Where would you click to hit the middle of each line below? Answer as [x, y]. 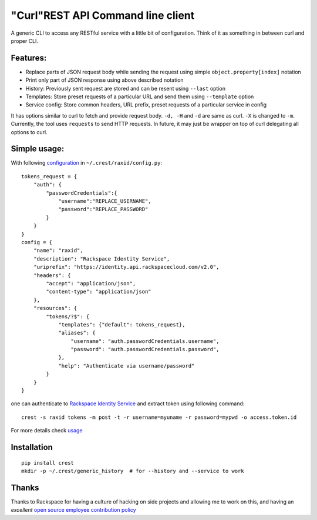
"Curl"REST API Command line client [103, 15]
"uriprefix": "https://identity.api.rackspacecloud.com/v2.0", [126, 267]
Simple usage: [38, 149]
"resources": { [55, 308]
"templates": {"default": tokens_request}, [122, 324]
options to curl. [29, 132]
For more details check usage [47, 431]
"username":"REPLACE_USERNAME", [105, 201]
